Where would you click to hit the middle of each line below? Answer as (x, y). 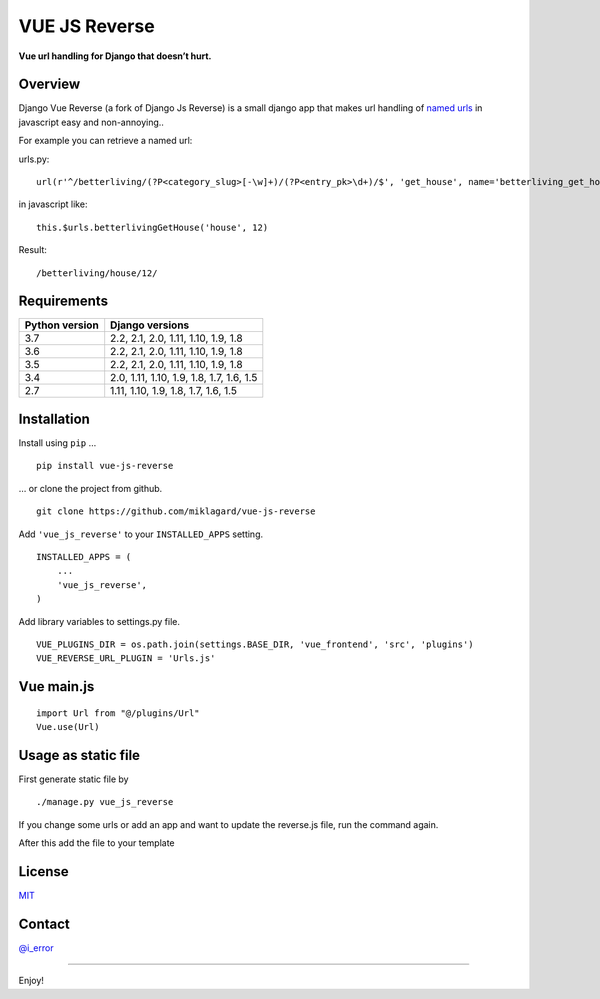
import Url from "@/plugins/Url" (118, 713)
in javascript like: (53, 204)
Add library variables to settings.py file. (99, 621)
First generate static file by (73, 779)
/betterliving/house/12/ (97, 273)
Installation (54, 418)
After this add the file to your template (96, 843)
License (43, 871)
